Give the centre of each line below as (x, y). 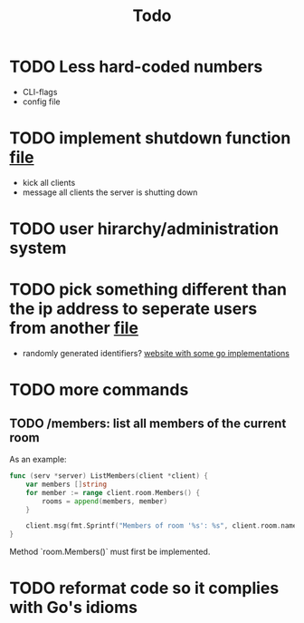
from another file (74, 328)
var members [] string (66, 484)
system (38, 248)
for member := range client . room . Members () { (113, 492)
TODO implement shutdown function (150, 138)
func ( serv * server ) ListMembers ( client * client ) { (109, 476)
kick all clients (49, 182)
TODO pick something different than (148, 290)
